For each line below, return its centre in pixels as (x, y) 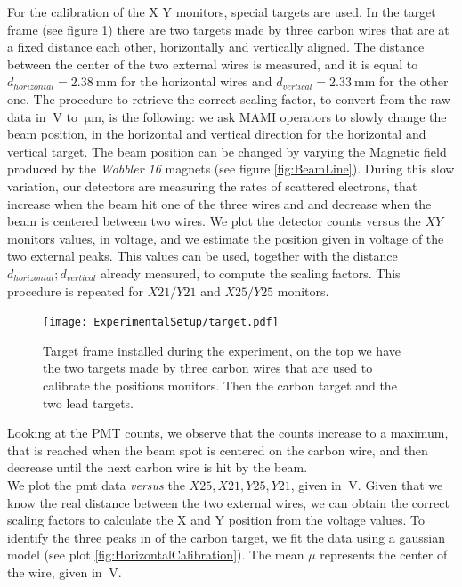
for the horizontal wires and (196, 81)
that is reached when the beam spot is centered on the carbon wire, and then (218, 450)
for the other (414, 81)
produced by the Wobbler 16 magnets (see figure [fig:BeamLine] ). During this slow (231, 169)
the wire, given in (55, 571)
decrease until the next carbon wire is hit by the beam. (158, 467)
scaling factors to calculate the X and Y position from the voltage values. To (216, 520)
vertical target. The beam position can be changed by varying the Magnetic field (227, 151)
